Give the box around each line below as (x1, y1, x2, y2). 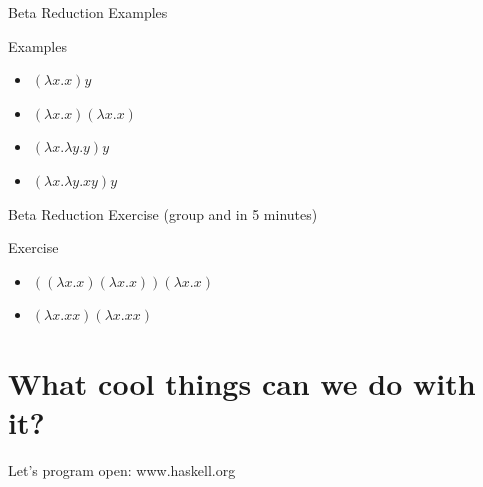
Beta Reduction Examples (8, 2, 168, 22)
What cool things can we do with (8, 363, 476, 404)
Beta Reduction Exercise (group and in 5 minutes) (8, 203, 318, 224)
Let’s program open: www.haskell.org (8, 460, 236, 481)
